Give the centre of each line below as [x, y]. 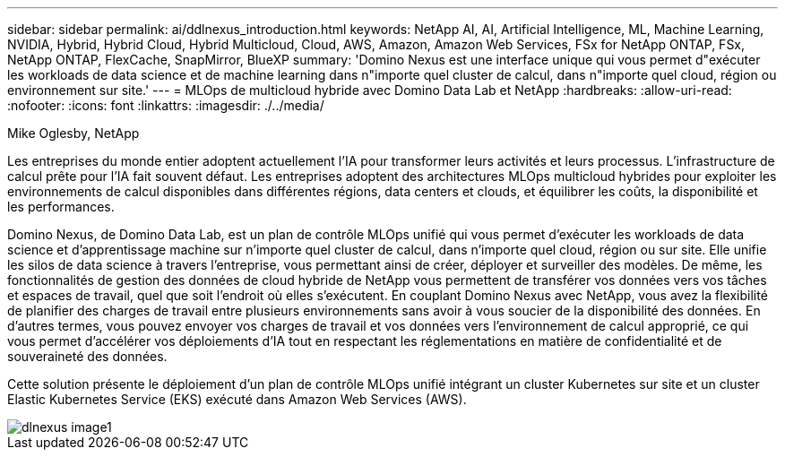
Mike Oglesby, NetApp [73, 133]
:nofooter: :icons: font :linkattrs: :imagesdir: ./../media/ [166, 105]
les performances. [61, 207]
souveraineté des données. [87, 356]
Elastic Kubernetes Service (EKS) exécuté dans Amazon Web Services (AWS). [237, 399]
